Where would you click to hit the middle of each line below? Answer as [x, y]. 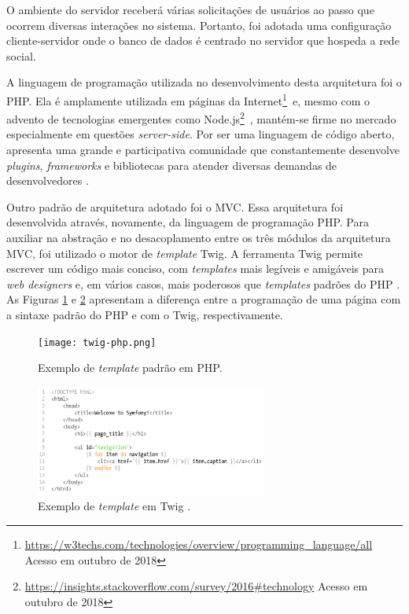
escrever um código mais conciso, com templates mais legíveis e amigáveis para [195, 268]
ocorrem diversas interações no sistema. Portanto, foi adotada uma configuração [199, 25]
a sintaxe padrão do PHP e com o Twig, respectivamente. [145, 314]
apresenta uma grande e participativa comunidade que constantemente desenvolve [203, 150]
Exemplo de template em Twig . [114, 506]
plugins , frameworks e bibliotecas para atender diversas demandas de [172, 165]
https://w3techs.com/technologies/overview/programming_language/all [199, 544]
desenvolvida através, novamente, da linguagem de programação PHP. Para [188, 222]
